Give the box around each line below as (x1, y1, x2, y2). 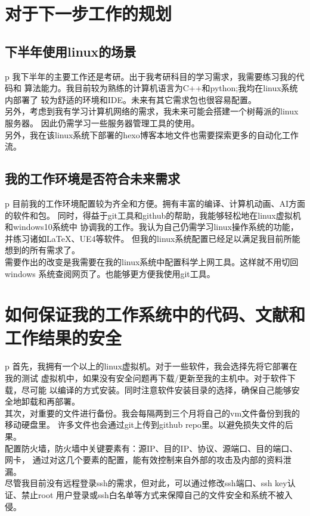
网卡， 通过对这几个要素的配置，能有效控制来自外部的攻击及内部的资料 (5, 453, 283, 466)
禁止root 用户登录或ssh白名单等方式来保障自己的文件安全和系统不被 (21, 488, 284, 501)
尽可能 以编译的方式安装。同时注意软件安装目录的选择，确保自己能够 (21, 383, 292, 396)
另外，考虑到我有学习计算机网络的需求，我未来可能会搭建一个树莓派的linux (5, 105, 299, 117)
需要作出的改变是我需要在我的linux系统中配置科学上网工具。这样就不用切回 (5, 255, 299, 268)
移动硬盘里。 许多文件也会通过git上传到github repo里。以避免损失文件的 (5, 418, 285, 431)
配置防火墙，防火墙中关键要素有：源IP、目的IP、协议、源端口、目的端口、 (5, 442, 298, 454)
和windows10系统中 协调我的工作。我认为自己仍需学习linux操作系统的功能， (5, 220, 299, 233)
